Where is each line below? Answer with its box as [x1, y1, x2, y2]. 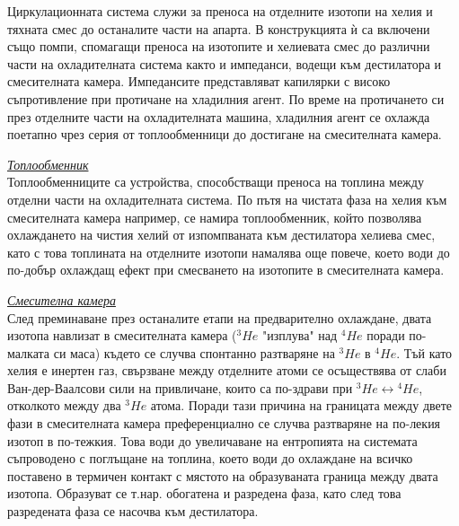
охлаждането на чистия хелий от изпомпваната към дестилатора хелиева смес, [7, 225, 436, 244]
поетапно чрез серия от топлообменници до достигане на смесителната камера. [7, 125, 442, 144]
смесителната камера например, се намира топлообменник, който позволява [7, 207, 422, 226]
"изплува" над [262, 326, 338, 345]
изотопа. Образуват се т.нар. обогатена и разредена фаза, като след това [7, 484, 402, 503]
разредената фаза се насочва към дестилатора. [7, 502, 259, 521]
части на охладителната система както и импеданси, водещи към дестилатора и [7, 54, 442, 73]
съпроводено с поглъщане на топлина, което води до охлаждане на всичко [7, 449, 413, 468]
